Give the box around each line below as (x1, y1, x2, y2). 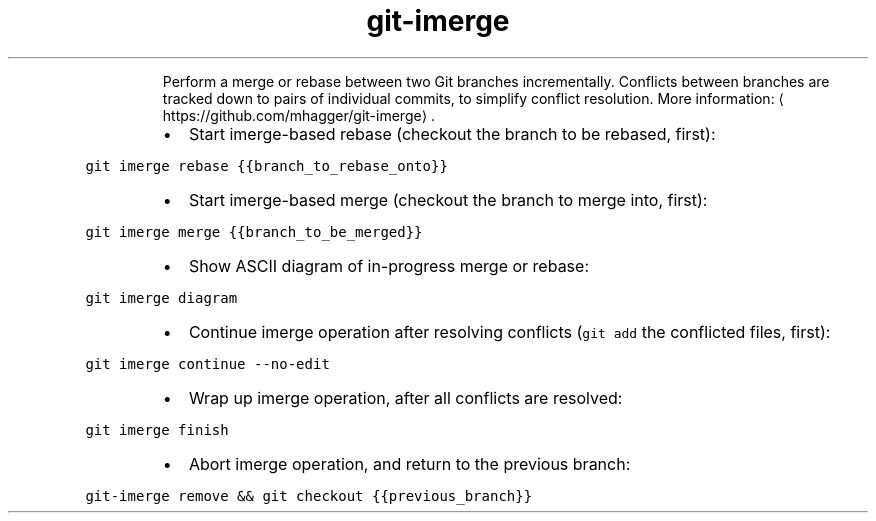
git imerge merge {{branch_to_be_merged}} (85, 223, 423, 240)
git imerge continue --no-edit (85, 355, 330, 372)
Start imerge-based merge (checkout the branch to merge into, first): (188, 189, 708, 210)
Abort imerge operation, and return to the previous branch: (188, 453, 631, 474)
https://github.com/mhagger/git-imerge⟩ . (162, 106, 436, 124)
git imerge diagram (85, 289, 238, 306)
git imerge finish (85, 421, 229, 438)
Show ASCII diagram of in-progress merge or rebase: (188, 255, 589, 276)
